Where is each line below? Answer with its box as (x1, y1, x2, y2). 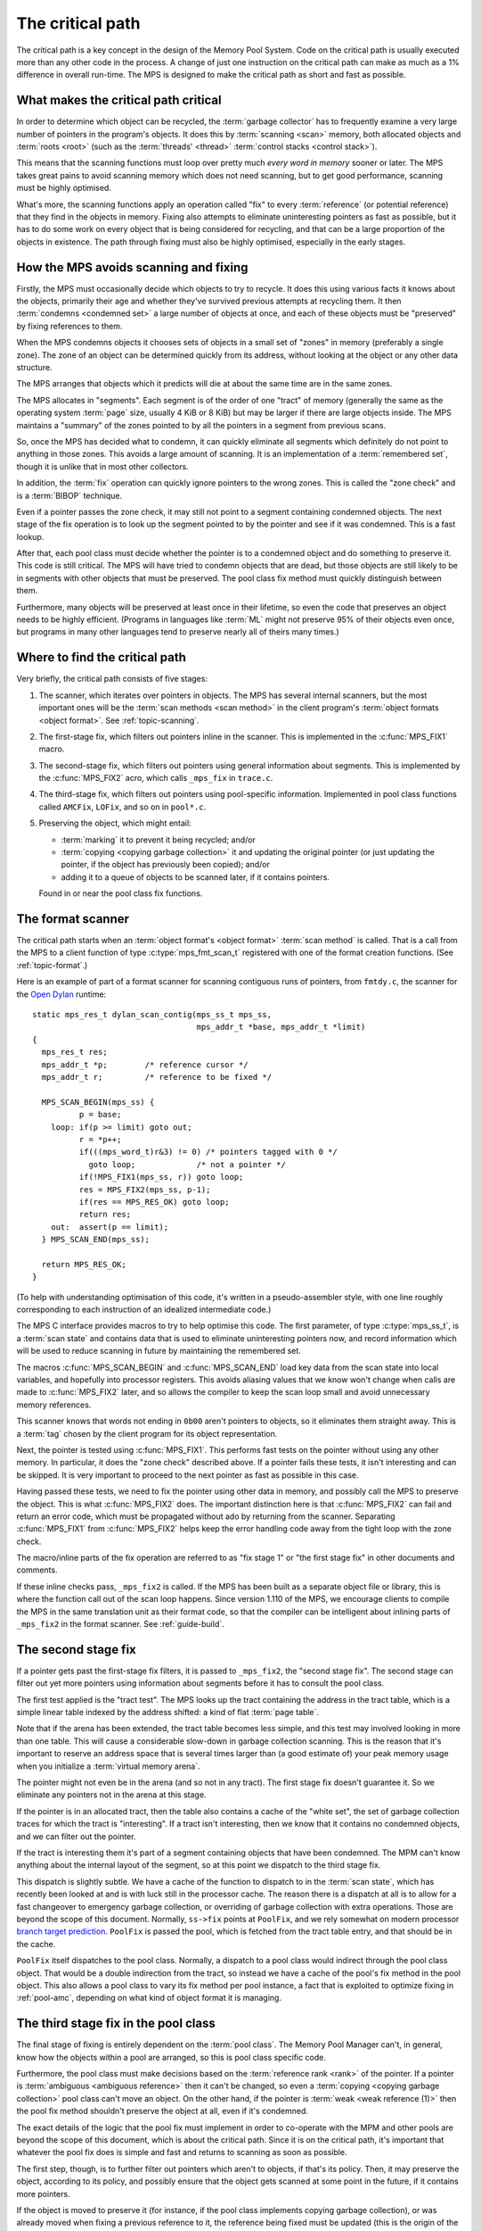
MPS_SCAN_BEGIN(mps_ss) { (41, 1097, 155, 1107)
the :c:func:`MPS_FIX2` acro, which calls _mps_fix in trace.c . (38, 773, 273, 784)
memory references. (16, 1399, 92, 1410)
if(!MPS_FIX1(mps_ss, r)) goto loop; (78, 1172, 244, 1182)
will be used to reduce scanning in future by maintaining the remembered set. (16, 1346, 302, 1356)
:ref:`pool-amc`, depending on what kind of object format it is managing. (16, 1993, 282, 2003)
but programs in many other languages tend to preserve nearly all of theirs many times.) (16, 626, 340, 637)
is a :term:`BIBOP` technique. (16, 490, 123, 501)
